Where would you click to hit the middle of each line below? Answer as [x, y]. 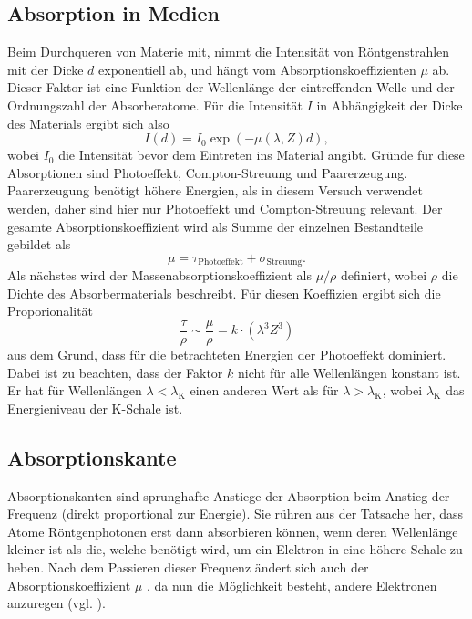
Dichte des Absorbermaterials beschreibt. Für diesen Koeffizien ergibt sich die [224, 293]
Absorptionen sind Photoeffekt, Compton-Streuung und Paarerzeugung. [208, 172]
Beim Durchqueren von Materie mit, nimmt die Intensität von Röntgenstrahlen [229, 52]
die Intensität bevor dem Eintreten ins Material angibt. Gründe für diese [262, 155]
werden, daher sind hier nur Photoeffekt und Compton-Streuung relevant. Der [225, 208]
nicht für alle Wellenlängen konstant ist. [349, 372]
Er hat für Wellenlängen [75, 390]
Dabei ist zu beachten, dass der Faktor [115, 372]
